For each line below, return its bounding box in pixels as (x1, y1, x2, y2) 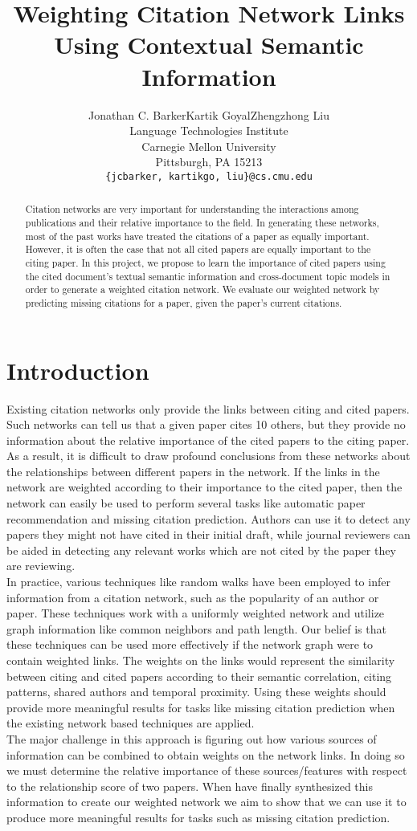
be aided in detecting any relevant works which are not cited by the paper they (6, 541, 396, 558)
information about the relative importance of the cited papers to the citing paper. (6, 431, 410, 448)
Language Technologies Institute (129, 122, 288, 139)
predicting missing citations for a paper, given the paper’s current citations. (25, 295, 342, 309)
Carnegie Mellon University (141, 137, 276, 154)
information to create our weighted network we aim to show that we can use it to (6, 793, 407, 810)
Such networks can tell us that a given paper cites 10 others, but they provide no (6, 416, 406, 433)
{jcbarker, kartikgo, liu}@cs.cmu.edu (105, 170, 313, 182)
